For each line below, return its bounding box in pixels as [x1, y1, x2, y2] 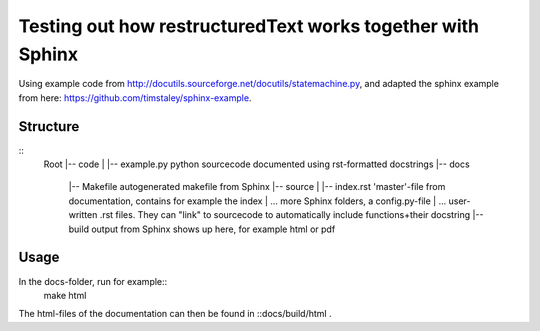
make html [43, 289, 87, 301]
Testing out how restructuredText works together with [18, 15, 480, 37]
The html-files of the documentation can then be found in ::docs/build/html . [18, 308, 332, 320]
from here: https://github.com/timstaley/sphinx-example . [18, 91, 252, 104]
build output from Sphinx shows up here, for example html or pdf [68, 223, 336, 235]
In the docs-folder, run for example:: [18, 275, 168, 287]
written [68, 209, 98, 221]
